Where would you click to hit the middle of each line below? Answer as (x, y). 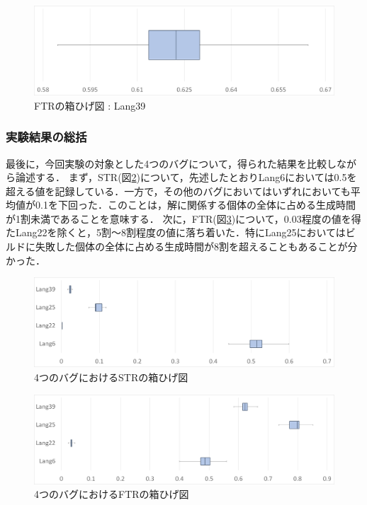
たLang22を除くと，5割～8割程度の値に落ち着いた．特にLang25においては (176, 232)
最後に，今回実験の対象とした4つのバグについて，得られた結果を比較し (171, 163)
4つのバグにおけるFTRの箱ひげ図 (112, 494)
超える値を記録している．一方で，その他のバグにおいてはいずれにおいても (178, 191)
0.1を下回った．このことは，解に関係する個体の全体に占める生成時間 (195, 205)
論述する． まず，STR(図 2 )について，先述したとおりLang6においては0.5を (186, 177)
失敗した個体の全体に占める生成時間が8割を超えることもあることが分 (196, 246)
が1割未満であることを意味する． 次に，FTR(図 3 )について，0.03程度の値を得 (183, 218)
